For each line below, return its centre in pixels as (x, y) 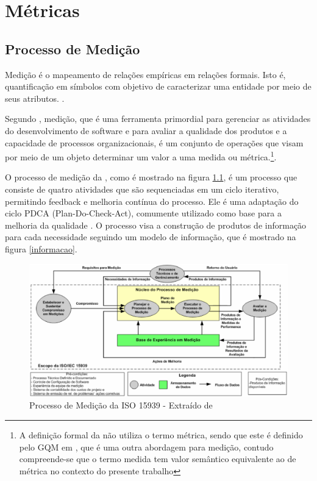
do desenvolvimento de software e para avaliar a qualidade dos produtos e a (146, 130)
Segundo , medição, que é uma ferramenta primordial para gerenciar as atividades (158, 119)
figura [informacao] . (41, 248)
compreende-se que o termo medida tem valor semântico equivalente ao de (158, 459)
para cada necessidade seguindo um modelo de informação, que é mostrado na (151, 237)
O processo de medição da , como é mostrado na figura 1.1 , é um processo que (151, 177)
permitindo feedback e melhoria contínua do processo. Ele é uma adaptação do (152, 201)
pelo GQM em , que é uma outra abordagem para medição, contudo (146, 447)
